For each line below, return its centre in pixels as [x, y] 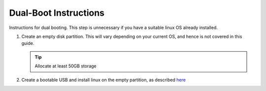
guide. [28, 43]
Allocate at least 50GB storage [66, 66]
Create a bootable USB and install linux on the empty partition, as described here [103, 80]
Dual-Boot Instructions [57, 13]
